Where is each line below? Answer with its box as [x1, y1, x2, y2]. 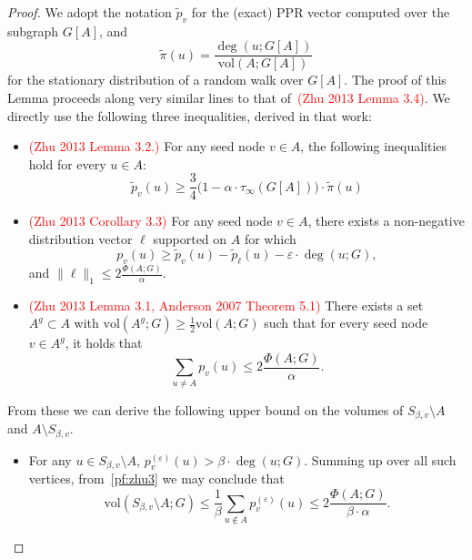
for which [244, 229, 296, 249]
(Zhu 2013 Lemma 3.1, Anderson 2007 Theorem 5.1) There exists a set [28, 295, 424, 314]
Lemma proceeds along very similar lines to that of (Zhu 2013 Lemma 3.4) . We [7, 88, 450, 107]
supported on [153, 229, 227, 249]
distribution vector [28, 229, 133, 249]
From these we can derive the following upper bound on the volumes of [7, 400, 404, 419]
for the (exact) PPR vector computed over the [191, 3, 450, 21]
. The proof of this [344, 70, 447, 89]
